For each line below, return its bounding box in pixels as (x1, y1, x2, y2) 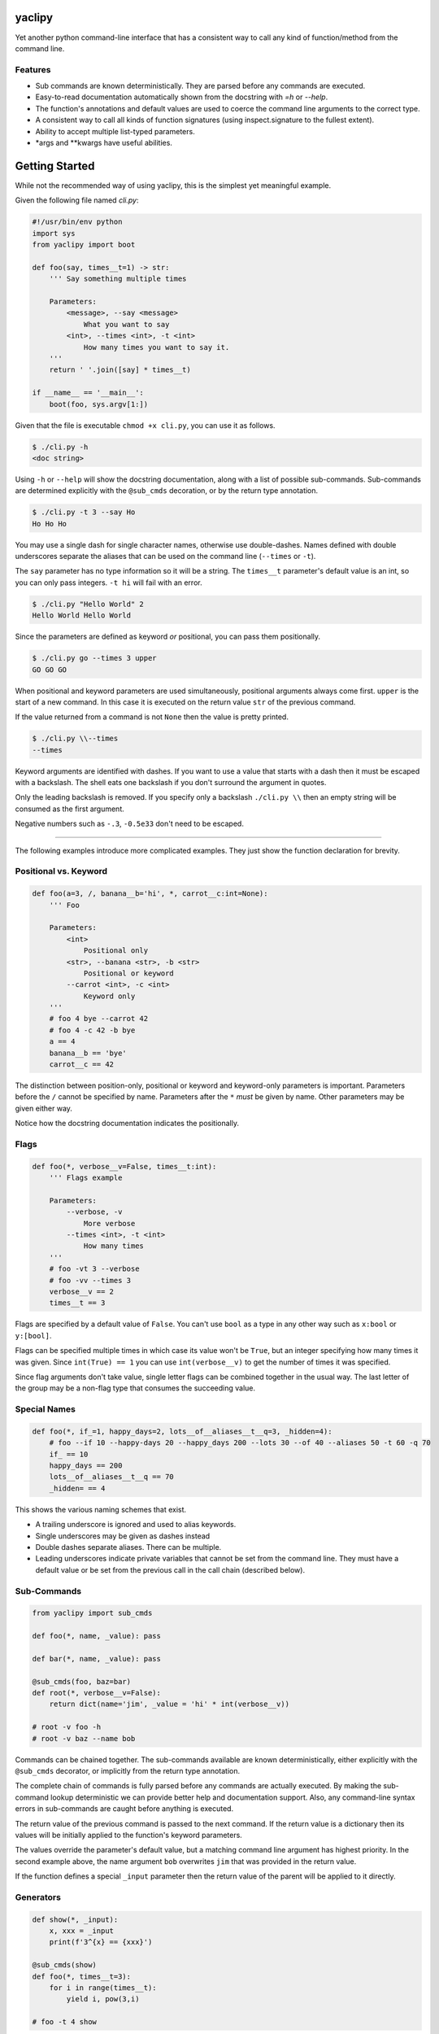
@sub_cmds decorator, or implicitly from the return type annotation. (15, 1766, 241, 1775)
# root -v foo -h (32, 1722, 102, 1732)
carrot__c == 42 (49, 1060, 114, 1069)
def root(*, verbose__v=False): (32, 1688, 162, 1698)
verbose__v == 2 (49, 1287, 114, 1297)
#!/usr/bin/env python (32, 217, 123, 227)
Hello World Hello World (32, 611, 132, 620)
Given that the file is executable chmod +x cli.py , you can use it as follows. (15, 420, 276, 430)
